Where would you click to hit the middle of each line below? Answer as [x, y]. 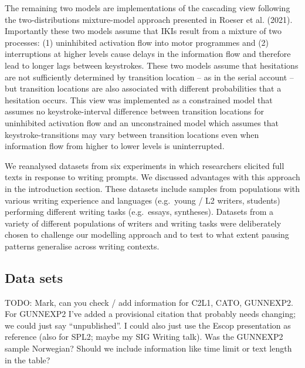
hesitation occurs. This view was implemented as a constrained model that [139, 99]
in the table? [28, 359]
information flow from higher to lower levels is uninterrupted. [115, 146]
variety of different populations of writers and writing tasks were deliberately [143, 223]
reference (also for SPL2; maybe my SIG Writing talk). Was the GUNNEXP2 [144, 337]
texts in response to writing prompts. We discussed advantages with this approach [152, 177]
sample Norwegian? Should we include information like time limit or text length [148, 348]
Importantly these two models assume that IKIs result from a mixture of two [143, 31]
